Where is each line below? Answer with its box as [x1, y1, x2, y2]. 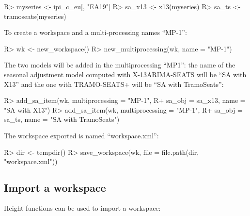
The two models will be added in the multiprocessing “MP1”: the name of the [4, 60, 235, 70]
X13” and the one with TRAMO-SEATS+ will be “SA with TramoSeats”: [4, 79, 224, 89]
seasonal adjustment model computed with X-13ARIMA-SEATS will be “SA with [4, 69, 247, 79]
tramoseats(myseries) [4, 11, 66, 21]
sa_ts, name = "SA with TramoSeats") [4, 114, 120, 124]
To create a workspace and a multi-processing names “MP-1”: [4, 27, 187, 37]
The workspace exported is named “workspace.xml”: [4, 130, 159, 140]
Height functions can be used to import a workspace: [4, 202, 161, 213]
